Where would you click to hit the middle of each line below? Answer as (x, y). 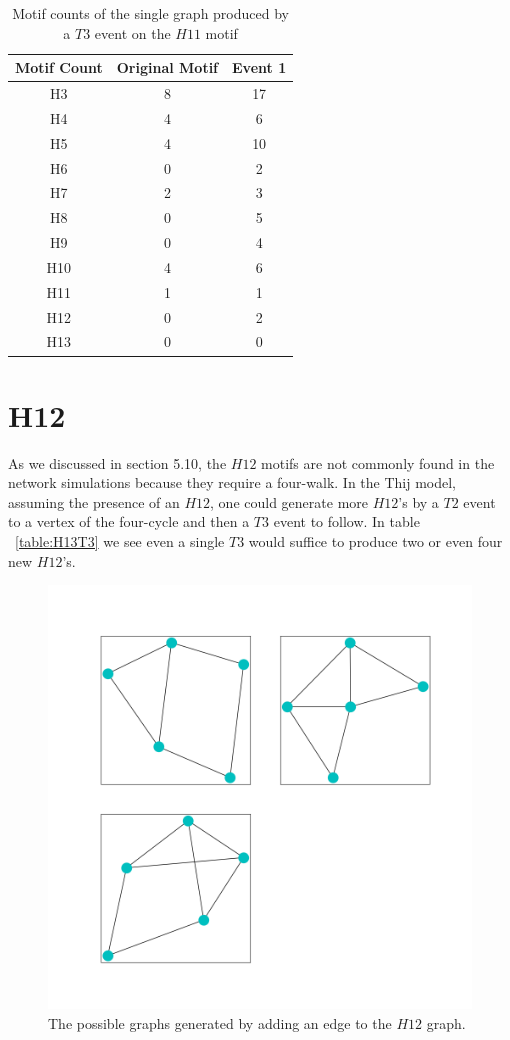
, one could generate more (289, 501)
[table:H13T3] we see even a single (120, 541)
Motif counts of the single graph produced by (150, 13)
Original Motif (167, 67)
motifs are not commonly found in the (378, 462)
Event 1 (259, 67)
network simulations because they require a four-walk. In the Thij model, (232, 482)
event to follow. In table (346, 521)
